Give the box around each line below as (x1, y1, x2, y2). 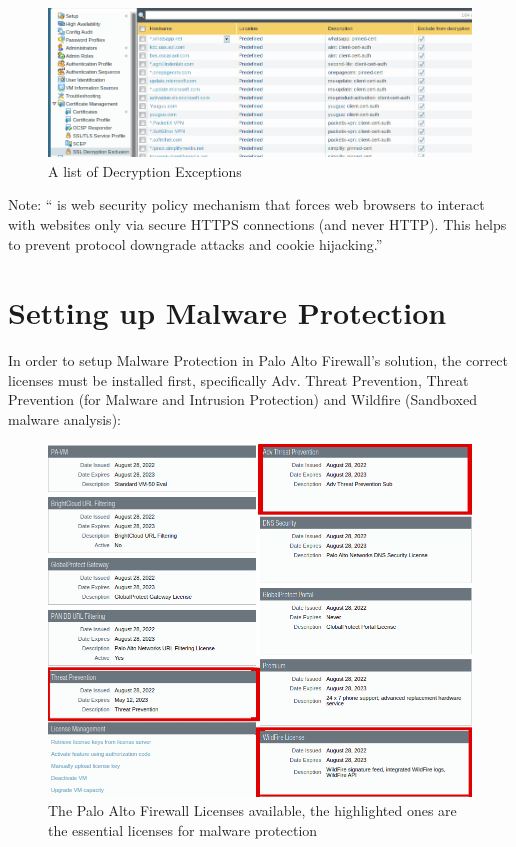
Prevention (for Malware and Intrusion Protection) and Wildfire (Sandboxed (8, 389, 478, 410)
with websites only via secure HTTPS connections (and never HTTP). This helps (8, 213, 507, 234)
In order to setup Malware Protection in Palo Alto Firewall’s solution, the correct (8, 350, 509, 371)
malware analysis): (8, 409, 121, 430)
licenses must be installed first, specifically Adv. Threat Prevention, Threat (8, 369, 469, 390)
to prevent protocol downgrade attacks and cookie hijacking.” (8, 233, 383, 254)
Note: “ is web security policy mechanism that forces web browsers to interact (8, 194, 485, 215)
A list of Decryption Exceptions (48, 160, 242, 181)
